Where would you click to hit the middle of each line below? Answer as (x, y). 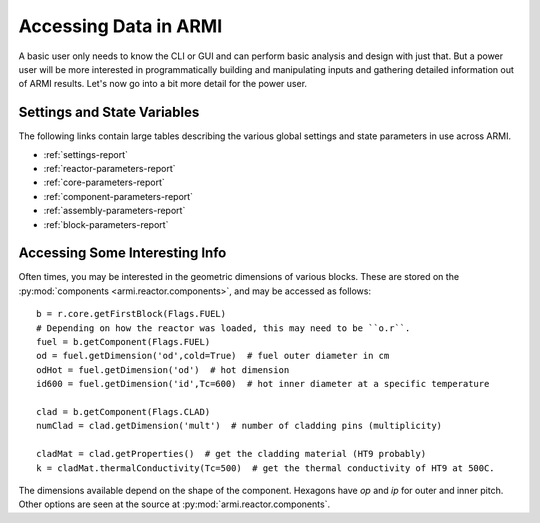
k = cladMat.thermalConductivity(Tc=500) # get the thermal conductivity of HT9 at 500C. (265, 468)
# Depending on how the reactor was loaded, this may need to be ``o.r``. (223, 328)
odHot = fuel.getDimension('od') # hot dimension (163, 369)
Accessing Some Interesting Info (122, 253)
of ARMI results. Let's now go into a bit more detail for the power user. (163, 84)
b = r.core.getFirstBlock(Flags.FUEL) (131, 314)
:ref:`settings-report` (86, 154)
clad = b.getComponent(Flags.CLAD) (123, 411)
